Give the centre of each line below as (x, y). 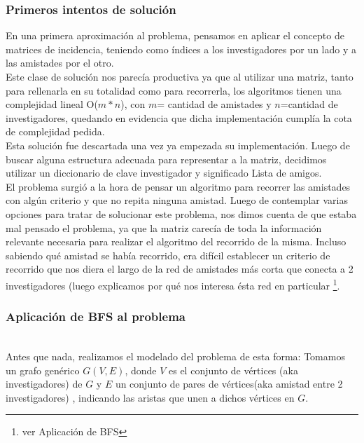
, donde (141, 370)
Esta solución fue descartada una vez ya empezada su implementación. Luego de (178, 145)
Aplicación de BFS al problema (96, 316)
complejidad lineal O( (52, 104)
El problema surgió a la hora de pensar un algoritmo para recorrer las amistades (178, 186)
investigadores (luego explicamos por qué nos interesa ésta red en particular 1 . (173, 284)
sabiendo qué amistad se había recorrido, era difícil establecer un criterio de (168, 255)
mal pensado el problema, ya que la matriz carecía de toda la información (164, 227)
